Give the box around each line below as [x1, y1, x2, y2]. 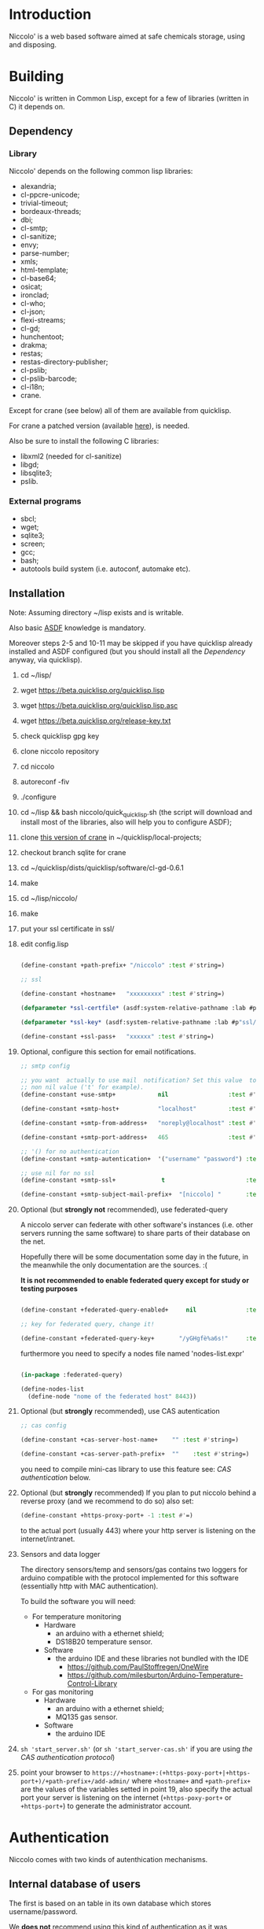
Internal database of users [9, 1878, 141, 1891]
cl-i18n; [20, 382, 45, 391]
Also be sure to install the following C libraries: [9, 436, 159, 445]
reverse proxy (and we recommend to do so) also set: [20, 1496, 194, 1506]
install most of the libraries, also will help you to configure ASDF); [20, 817, 233, 827]
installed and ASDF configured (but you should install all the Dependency [9, 647, 246, 656]
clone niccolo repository [20, 746, 99, 756]
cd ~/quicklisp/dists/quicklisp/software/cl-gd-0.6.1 [20, 863, 184, 872]
